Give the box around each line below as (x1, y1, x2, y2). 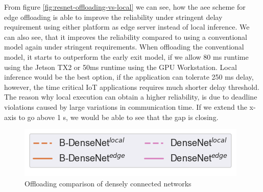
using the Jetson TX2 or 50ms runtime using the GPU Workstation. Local (4, 61, 237, 72)
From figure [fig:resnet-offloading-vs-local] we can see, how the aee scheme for (4, 2, 246, 12)
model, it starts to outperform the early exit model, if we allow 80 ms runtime (4, 51, 249, 62)
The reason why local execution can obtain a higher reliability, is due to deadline (4, 91, 257, 102)
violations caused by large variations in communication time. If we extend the (4, 101, 247, 112)
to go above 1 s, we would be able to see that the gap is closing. (18, 111, 219, 122)
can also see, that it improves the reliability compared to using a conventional (4, 31, 248, 42)
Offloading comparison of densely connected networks (25, 178, 192, 188)
